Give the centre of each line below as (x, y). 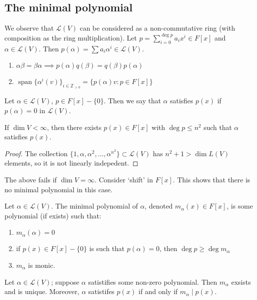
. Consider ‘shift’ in (124, 179)
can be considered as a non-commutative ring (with (157, 28)
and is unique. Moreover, (42, 291)
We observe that (29, 28)
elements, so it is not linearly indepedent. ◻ (71, 163)
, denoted (159, 206)
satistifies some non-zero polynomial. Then (153, 281)
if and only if (158, 291)
